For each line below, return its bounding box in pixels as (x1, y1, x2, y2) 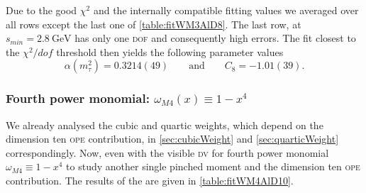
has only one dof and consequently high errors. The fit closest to (74, 31, 356, 45)
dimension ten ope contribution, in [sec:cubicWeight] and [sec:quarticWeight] (6, 131, 339, 146)
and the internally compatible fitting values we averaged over (93, 3, 359, 17)
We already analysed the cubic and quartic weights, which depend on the (6, 117, 323, 132)
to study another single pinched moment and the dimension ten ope (66, 159, 360, 174)
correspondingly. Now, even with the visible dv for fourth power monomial (6, 145, 329, 160)
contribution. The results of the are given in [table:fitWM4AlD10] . (6, 172, 294, 187)
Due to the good (6, 3, 77, 17)
